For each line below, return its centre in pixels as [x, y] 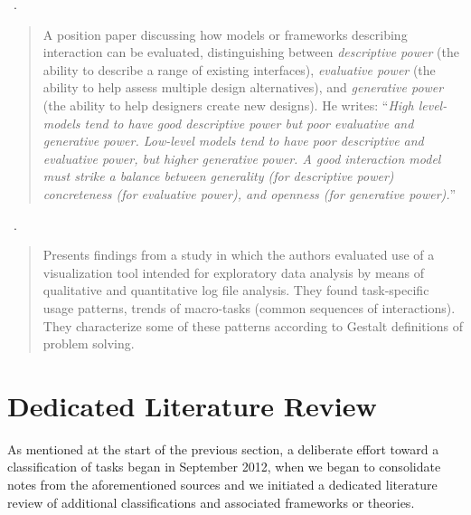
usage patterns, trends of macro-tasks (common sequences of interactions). [249, 307]
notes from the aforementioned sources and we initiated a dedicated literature [222, 484]
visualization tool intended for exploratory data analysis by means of [234, 272]
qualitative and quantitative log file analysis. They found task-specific [236, 290]
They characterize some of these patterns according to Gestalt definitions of [253, 325]
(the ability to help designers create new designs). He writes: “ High [228, 105]
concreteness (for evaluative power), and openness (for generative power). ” [250, 193]
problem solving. [89, 343]
